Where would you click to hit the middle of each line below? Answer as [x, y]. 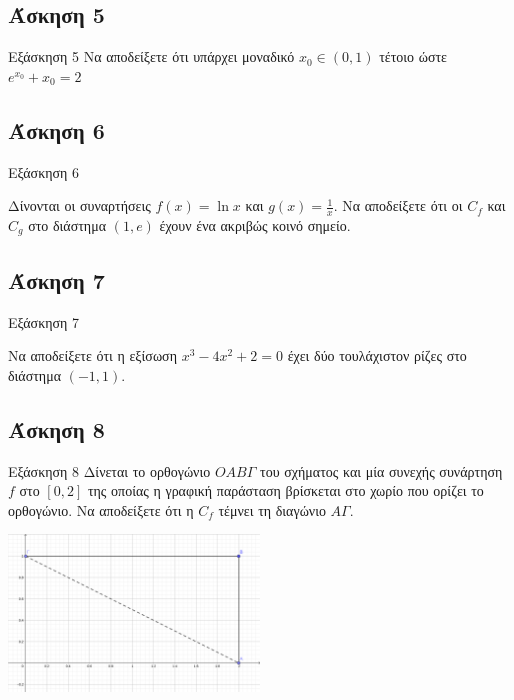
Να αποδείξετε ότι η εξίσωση [92, 355]
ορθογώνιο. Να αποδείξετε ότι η [101, 509]
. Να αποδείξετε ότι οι [398, 205]
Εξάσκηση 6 [44, 171]
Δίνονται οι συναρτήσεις [79, 205]
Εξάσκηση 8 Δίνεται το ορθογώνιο [109, 470]
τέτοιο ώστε [413, 56]
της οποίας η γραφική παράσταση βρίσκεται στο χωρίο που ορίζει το [285, 490]
